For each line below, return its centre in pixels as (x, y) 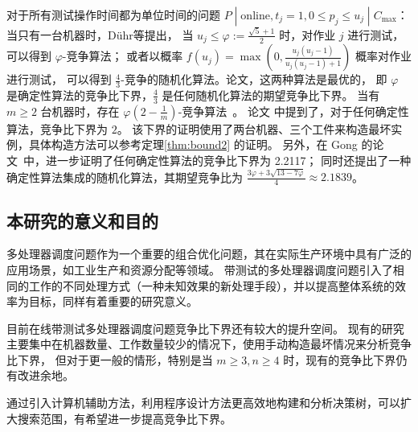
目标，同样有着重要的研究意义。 (113, 301)
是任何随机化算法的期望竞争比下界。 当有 (271, 95)
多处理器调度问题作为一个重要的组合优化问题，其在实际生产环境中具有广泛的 (209, 254)
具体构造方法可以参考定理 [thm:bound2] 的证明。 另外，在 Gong (193, 144)
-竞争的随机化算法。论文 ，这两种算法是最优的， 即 (254, 79)
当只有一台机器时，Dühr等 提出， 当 (100, 34)
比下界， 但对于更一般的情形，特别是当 (110, 359)
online (255, 16)
